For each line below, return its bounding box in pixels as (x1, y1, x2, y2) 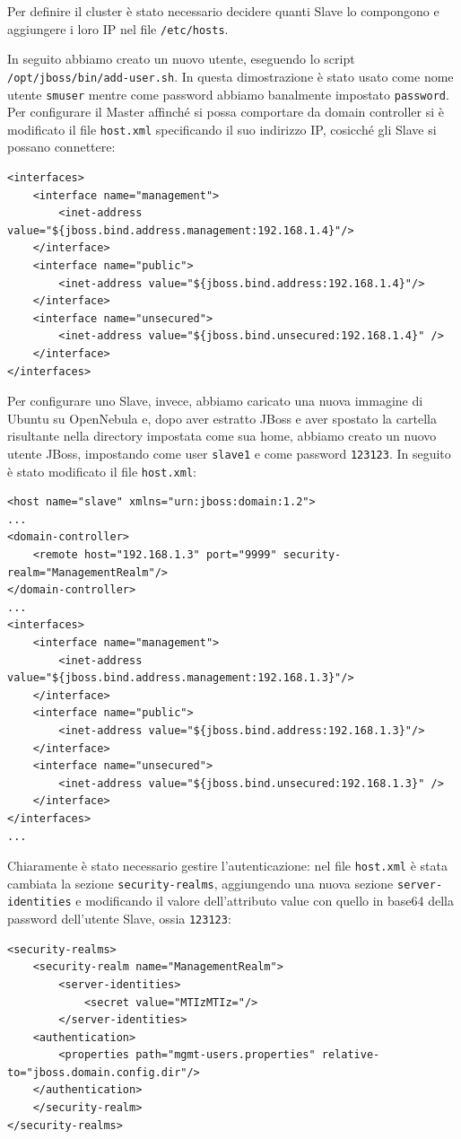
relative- (321, 1048, 380, 1062)
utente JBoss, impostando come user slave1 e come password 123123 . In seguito (7, 443, 451, 462)
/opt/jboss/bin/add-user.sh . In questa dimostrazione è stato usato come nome (7, 66, 454, 85)
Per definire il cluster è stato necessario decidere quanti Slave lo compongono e (7, 2, 439, 20)
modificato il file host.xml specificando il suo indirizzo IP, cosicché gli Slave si (7, 119, 437, 138)
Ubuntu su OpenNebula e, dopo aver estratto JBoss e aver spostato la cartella (7, 408, 437, 427)
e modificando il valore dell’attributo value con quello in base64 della (75, 891, 454, 910)
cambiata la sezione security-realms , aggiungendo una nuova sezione (7, 873, 394, 892)
